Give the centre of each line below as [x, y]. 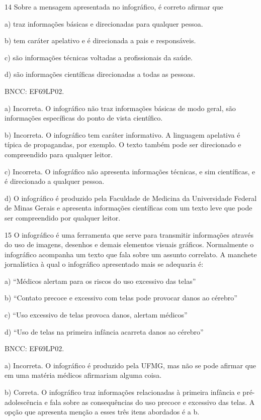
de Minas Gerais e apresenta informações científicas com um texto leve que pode [128, 208]
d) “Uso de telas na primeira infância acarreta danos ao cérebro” [104, 331]
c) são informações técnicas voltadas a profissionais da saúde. [99, 57]
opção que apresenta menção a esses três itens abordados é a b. [102, 412]
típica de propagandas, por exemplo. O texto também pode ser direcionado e [123, 144]
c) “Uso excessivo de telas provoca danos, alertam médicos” [96, 315]
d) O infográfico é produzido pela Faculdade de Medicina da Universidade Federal [131, 198]
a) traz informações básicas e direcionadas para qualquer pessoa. [104, 23]
